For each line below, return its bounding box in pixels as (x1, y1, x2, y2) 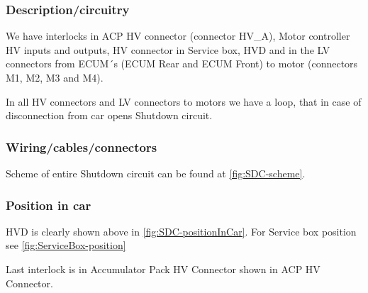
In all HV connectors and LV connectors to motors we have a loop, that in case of (6, 94, 362, 109)
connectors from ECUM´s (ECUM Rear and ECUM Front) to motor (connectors (6, 56, 358, 71)
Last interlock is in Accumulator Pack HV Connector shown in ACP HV (6, 262, 320, 276)
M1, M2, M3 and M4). (6, 70, 104, 84)
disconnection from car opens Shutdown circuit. (6, 108, 213, 123)
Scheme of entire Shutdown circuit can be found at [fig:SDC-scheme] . (6, 166, 306, 180)
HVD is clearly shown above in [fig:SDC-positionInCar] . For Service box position (6, 223, 357, 238)
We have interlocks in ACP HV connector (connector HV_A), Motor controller (6, 28, 350, 43)
